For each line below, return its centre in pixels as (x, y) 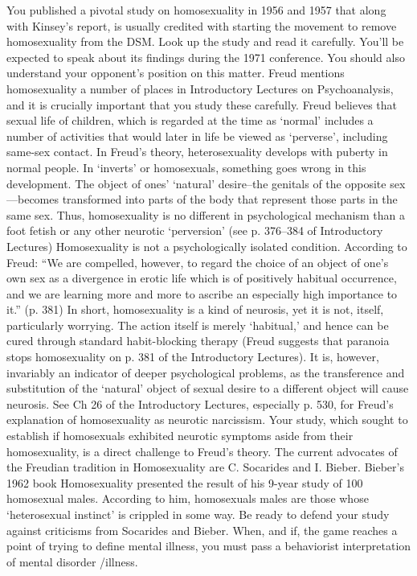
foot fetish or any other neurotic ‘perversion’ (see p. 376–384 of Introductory (195, 230)
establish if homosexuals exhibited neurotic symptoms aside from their (180, 436)
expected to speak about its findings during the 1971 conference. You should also (206, 57)
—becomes (33, 199)
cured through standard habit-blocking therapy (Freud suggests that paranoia (198, 341)
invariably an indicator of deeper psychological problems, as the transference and (206, 372)
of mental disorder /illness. (72, 561)
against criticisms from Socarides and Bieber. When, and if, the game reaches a (202, 530)
